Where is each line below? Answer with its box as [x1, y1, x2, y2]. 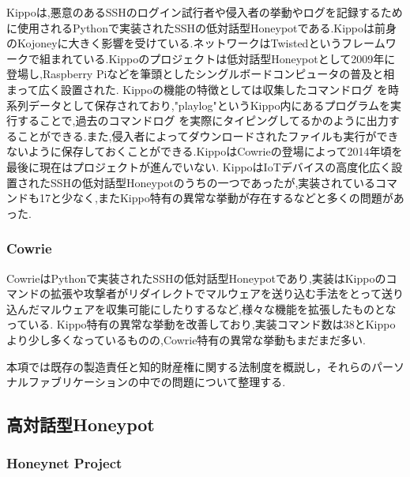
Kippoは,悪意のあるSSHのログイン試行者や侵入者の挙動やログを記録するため [6, 4, 403, 20]
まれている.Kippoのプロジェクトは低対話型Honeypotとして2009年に [50, 50, 396, 66]
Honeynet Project [6, 453, 122, 473]
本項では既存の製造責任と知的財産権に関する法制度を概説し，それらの [6, 358, 371, 374]
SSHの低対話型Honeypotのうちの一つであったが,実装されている [50, 174, 375, 190]
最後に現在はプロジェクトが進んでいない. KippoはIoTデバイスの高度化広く [6, 158, 392, 175]
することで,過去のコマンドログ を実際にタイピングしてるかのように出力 [17, 112, 389, 129]
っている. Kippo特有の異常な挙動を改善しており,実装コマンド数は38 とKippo [6, 316, 396, 332]
